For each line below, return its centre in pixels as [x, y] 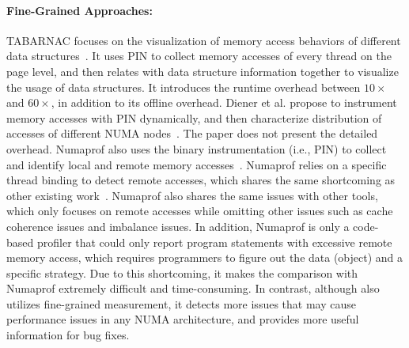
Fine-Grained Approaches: [80, 10]
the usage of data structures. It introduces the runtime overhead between [184, 87]
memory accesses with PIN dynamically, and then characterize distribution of [194, 117]
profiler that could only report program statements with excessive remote [214, 242]
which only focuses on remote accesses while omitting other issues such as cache [200, 211]
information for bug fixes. [68, 335]
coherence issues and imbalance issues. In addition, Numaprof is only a [178, 226]
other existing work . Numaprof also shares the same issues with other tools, [192, 195]
